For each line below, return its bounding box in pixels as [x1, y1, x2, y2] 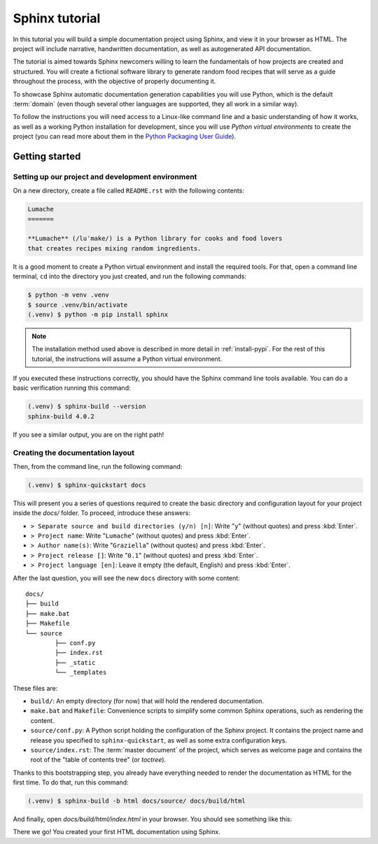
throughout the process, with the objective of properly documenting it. [13, 77, 216, 85]
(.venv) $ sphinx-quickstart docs [27, 481, 146, 489]
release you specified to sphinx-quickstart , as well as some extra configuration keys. [30, 736, 287, 745]
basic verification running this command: [13, 384, 131, 392]
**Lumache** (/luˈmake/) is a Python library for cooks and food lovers [27, 234, 283, 243]
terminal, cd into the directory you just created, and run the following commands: [13, 272, 246, 281]
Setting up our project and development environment [13, 171, 197, 181]
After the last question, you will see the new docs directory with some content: [13, 574, 241, 582]
